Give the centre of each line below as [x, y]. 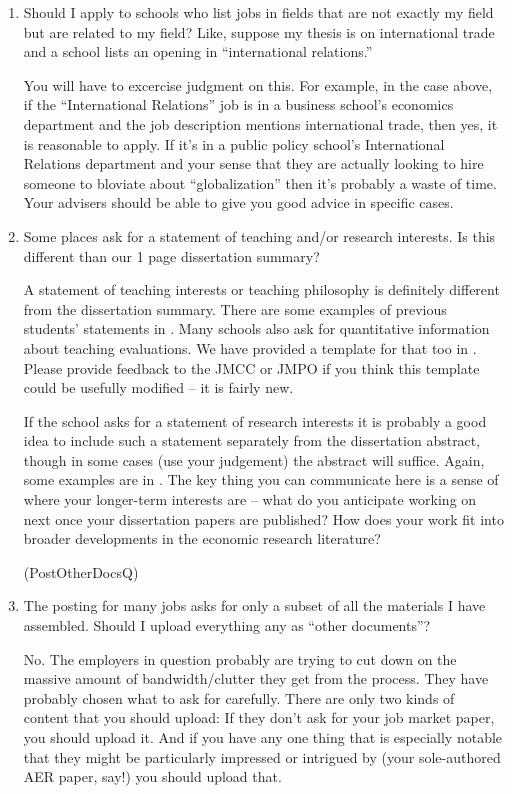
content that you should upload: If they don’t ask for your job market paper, [259, 717]
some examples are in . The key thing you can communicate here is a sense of [261, 479]
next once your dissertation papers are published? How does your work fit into [263, 518]
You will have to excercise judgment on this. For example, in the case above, [258, 84]
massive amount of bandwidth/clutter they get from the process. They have [256, 678]
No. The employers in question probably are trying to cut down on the [240, 658]
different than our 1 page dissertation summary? [171, 255]
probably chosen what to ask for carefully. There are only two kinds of [239, 697]
